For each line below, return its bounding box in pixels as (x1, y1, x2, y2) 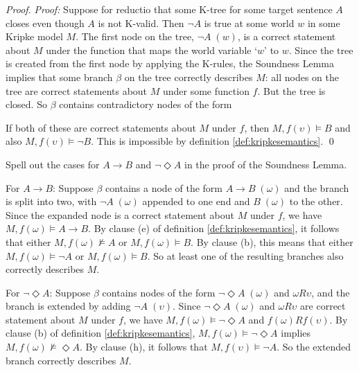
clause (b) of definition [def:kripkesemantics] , (6, 326, 195, 340)
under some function (162, 83, 249, 98)
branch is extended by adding (6, 299, 131, 313)
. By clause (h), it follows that (79, 339, 208, 354)
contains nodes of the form (102, 285, 216, 299)
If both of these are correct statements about (6, 120, 196, 134)
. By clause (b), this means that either (191, 234, 353, 249)
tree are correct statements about (6, 83, 148, 98)
